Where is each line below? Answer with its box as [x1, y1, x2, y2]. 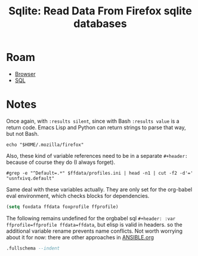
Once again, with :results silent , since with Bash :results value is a [6, 117, 180, 124]
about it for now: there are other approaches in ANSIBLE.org [6, 233, 154, 240]
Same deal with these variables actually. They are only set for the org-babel [6, 185, 193, 193]
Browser [14, 70, 36, 77]
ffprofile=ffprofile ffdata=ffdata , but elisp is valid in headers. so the [6, 221, 183, 228]
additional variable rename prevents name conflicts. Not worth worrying [6, 227, 183, 234]
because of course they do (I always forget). [6, 159, 115, 166]
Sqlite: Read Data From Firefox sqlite [8, 4, 192, 18]
